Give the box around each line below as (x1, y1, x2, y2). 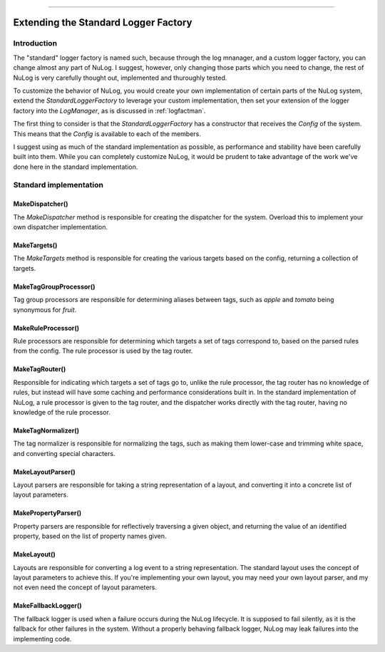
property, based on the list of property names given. (13, 532, 167, 541)
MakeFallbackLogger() (13, 601, 82, 610)
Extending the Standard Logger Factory (13, 16, 192, 29)
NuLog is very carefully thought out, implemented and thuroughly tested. (13, 73, 227, 82)
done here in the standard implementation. (13, 162, 138, 171)
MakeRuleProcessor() (13, 324, 80, 332)
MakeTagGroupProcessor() (13, 282, 96, 291)
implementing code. (13, 634, 72, 643)
